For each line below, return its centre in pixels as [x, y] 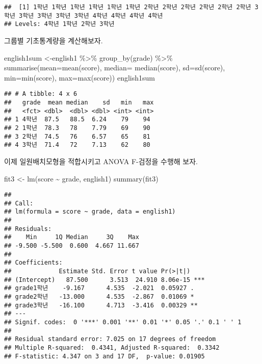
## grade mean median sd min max [79, 102]
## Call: [19, 203]
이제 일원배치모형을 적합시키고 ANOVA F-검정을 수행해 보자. [101, 161]
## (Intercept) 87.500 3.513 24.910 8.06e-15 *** [104, 280]
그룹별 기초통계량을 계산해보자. [54, 40]
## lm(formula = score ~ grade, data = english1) [90, 212]
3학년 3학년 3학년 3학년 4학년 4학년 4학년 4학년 [91, 16]
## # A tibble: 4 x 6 [41, 94]
